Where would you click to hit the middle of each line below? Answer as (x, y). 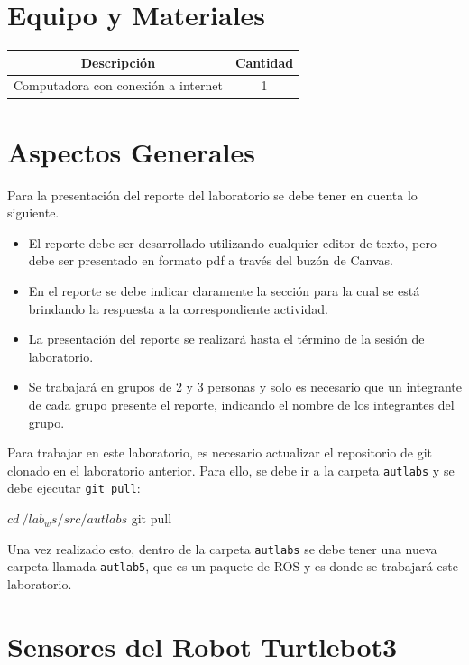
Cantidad (264, 62)
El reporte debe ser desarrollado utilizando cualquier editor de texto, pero (232, 242)
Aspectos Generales (131, 151)
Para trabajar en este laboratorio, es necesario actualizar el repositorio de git (220, 453)
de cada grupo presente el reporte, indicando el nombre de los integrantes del (241, 405)
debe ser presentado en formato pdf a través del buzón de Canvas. (211, 260)
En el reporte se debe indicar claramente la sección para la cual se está (224, 291)
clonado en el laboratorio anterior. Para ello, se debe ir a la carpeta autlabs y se (231, 470)
